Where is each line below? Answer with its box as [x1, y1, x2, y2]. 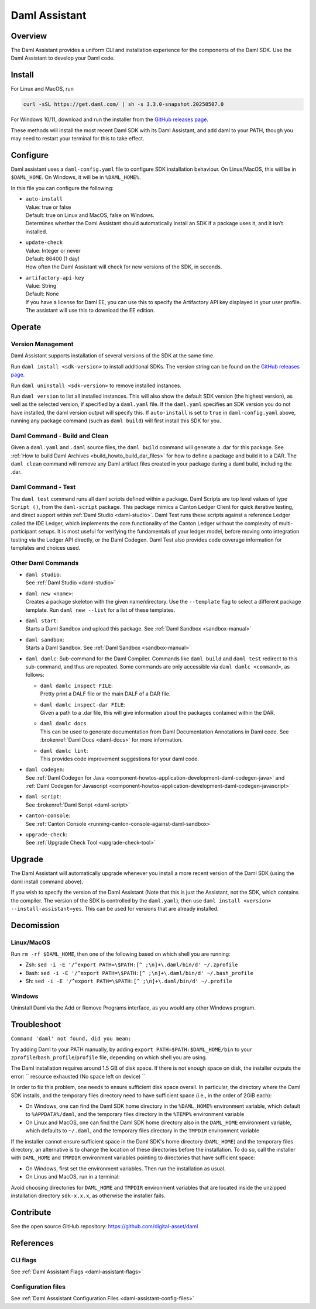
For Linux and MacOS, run [11, 85, 74, 92]
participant [11, 528, 37, 535]
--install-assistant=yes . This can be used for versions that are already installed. [11, 905, 219, 912]
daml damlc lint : [40, 747, 88, 754]
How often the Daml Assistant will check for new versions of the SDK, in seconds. [25, 263, 222, 270]
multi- [279, 519, 293, 526]
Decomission [11, 920, 60, 930]
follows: [25, 671, 44, 678]
